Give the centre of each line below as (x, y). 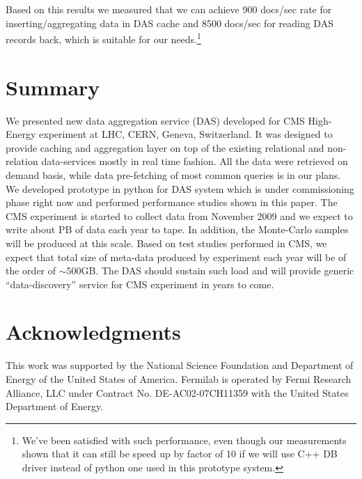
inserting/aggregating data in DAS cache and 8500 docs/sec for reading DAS (170, 23)
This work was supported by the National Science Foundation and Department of (180, 365)
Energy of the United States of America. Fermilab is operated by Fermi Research (179, 379)
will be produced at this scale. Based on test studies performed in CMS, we (166, 243)
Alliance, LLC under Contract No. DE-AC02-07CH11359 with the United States (177, 392)
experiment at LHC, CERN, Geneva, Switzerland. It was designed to (186, 134)
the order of (31, 270)
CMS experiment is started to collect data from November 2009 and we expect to (179, 215)
